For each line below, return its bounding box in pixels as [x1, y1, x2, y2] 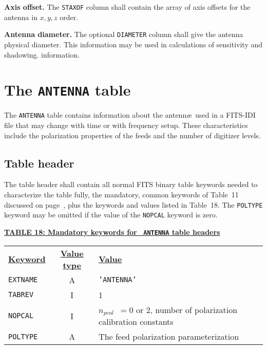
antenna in [4, 11, 37, 22]
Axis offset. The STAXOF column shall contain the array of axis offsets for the [4, 2, 251, 12]
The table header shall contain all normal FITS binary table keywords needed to [4, 179, 258, 190]
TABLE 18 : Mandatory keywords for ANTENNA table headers [4, 226, 220, 237]
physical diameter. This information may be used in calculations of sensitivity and [4, 39, 263, 49]
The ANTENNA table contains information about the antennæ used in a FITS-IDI [4, 109, 256, 120]
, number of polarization [150, 303, 238, 316]
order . [60, 11, 79, 22]
